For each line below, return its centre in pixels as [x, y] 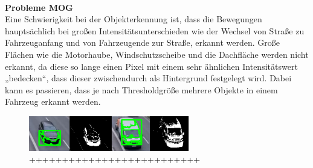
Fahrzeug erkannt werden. [53, 101]
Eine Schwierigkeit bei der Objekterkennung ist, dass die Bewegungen [134, 19]
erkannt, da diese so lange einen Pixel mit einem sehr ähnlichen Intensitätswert [151, 66]
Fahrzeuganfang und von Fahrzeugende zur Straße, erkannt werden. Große [143, 42]
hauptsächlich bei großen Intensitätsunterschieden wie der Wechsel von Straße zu [155, 30]
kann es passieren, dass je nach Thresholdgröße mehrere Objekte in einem [141, 89]
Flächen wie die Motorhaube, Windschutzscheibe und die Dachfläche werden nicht [157, 54]
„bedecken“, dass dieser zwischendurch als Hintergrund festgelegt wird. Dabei [148, 78]
